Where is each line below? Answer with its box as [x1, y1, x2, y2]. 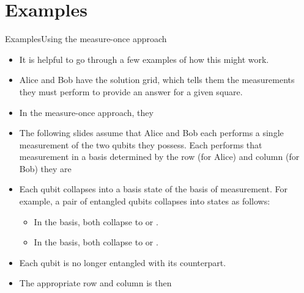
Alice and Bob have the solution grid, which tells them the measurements [19, 73, 295, 86]
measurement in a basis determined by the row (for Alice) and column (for [19, 150, 300, 163]
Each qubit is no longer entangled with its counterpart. [19, 256, 226, 269]
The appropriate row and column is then [19, 277, 172, 289]
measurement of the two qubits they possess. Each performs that [19, 138, 262, 151]
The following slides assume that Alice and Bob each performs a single [19, 126, 284, 139]
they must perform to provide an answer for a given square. [19, 85, 243, 98]
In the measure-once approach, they [19, 106, 154, 118]
